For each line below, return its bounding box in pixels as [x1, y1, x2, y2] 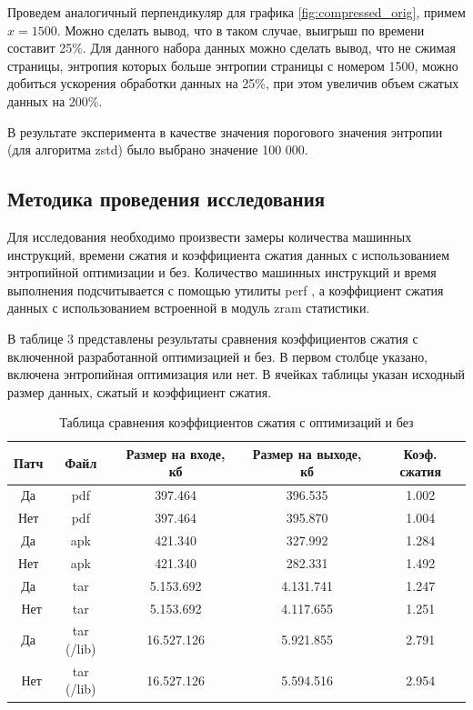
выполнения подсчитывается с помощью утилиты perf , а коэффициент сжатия [7, 280, 444, 299]
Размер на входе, [126, 444, 226, 463]
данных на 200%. [7, 91, 103, 110]
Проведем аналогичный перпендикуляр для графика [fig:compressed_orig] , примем [7, 3, 466, 21]
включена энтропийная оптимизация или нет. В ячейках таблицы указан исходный [7, 365, 466, 384]
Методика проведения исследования [7, 185, 326, 213]
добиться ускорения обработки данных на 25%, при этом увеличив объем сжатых [7, 74, 459, 93]
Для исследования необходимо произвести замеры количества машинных [7, 226, 412, 245]
